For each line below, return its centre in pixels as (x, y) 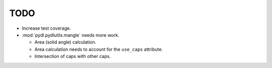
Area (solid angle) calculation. (65, 42)
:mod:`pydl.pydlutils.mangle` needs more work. (71, 35)
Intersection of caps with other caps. (73, 56)
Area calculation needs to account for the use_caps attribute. (99, 49)
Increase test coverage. (47, 28)
